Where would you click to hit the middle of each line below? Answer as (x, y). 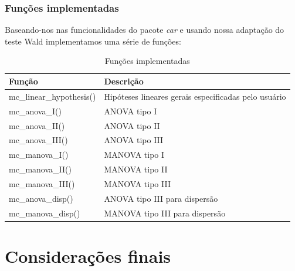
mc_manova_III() (42, 183)
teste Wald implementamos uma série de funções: (93, 41)
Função (23, 81)
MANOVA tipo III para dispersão (165, 213)
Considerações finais (88, 255)
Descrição (124, 81)
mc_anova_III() (38, 140)
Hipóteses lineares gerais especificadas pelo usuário (195, 96)
